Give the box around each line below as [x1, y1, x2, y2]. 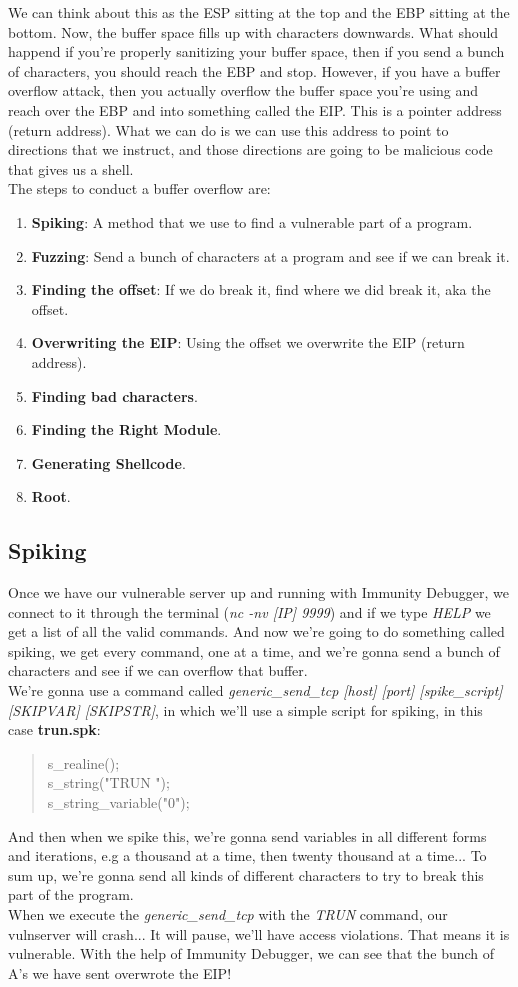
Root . [31, 486, 71, 507]
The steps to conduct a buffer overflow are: [8, 178, 271, 199]
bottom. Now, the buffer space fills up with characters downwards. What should [8, 21, 499, 42]
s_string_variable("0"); [47, 792, 190, 813]
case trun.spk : [8, 719, 101, 740]
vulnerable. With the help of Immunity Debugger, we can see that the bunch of [8, 943, 495, 964]
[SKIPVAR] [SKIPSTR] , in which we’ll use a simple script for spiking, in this [8, 699, 483, 720]
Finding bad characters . [31, 385, 198, 406]
